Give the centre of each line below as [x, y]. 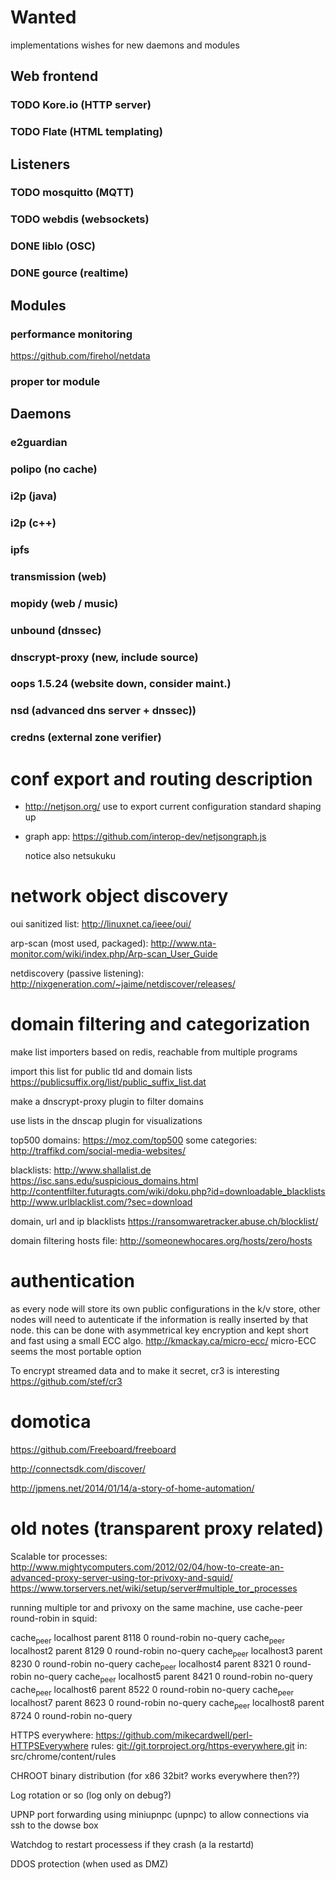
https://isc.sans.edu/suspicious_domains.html [104, 1181]
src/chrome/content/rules [63, 1756]
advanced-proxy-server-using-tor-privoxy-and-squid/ [121, 1577]
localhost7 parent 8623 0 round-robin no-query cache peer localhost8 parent [167, 1703]
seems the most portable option [76, 1352]
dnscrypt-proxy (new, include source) [104, 657]
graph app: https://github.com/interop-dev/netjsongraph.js [145, 837]
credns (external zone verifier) [86, 738]
